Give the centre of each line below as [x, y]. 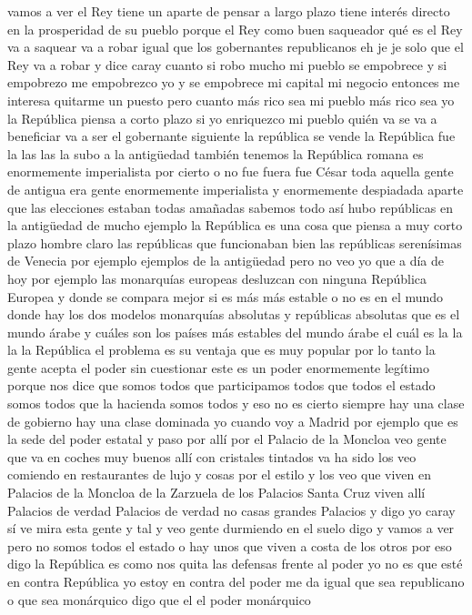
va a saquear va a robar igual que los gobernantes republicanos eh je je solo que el [236, 47]
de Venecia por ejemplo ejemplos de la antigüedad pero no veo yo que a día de [226, 261]
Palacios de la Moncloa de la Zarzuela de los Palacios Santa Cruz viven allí [216, 493]
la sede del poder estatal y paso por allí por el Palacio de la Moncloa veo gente [227, 439]
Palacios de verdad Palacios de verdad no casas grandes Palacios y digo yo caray [231, 510]
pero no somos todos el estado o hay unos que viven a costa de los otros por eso [230, 545]
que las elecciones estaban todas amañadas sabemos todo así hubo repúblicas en [230, 207]
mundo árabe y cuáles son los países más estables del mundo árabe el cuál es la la [235, 332]
